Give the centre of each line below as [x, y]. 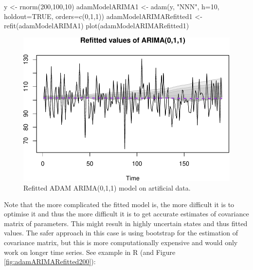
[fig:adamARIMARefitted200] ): [50, 261]
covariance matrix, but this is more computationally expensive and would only [121, 242]
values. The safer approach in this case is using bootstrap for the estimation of [121, 233]
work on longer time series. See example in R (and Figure [90, 252]
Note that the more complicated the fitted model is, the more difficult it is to [119, 204]
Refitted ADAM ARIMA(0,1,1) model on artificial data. [107, 188]
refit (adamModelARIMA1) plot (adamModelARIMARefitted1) [97, 26]
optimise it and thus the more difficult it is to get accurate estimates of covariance [126, 214]
